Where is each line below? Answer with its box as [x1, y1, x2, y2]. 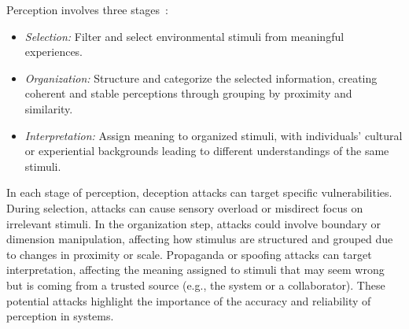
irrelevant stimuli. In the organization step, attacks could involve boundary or [6, 215, 381, 231]
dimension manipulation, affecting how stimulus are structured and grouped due [6, 231, 393, 247]
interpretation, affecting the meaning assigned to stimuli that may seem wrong [6, 261, 385, 278]
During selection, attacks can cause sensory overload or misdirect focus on [6, 199, 363, 216]
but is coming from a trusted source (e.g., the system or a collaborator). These [6, 276, 385, 293]
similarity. [24, 100, 73, 116]
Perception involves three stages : [6, 2, 168, 17]
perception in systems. [6, 308, 114, 324]
